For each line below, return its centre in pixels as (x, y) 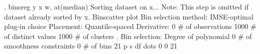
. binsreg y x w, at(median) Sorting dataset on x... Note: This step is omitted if (126, 6)
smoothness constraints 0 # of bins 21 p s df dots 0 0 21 (91, 46)
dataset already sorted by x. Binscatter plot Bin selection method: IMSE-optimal (129, 16)
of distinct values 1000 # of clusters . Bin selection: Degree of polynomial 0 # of (128, 36)
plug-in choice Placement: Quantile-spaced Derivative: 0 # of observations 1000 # (130, 26)
